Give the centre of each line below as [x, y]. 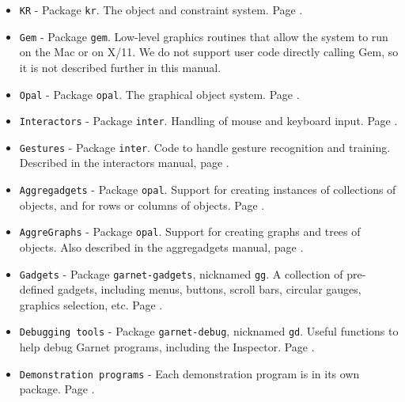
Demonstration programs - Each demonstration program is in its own [189, 373]
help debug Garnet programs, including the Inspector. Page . [167, 347]
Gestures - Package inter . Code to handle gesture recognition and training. [205, 147]
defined [37, 289]
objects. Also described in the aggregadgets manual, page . [161, 247]
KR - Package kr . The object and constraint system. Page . [161, 9]
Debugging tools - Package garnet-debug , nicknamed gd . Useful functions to [209, 331]
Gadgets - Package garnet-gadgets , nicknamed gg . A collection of [181, 273]
